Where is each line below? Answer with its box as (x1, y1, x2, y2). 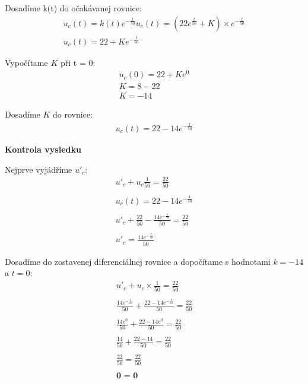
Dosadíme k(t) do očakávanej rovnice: (5, 2, 142, 14)
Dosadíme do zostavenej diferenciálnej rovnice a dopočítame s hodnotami (5, 255, 271, 267)
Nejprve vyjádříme (5, 163, 72, 175)
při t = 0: (60, 56, 96, 68)
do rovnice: (52, 108, 93, 121)
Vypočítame (5, 56, 48, 68)
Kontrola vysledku (5, 143, 81, 155)
